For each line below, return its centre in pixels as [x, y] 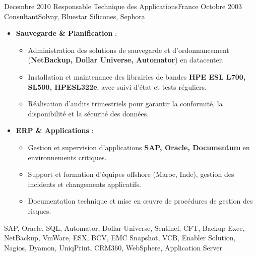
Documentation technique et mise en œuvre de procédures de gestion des [140, 201]
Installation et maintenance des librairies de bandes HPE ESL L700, [137, 76]
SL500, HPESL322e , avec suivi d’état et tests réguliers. [117, 86]
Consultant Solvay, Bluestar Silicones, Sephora [75, 16]
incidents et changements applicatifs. [84, 184]
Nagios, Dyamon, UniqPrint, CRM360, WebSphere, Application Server [113, 247]
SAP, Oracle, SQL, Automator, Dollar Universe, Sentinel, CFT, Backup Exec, [124, 228]
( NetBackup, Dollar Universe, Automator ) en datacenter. [126, 60]
